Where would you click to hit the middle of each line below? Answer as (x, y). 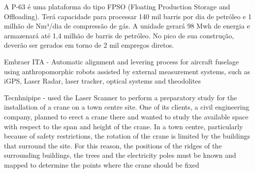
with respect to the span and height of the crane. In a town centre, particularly (124, 126)
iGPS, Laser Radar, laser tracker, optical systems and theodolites (102, 81)
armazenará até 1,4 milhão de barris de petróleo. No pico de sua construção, (119, 35)
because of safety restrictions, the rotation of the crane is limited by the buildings (127, 136)
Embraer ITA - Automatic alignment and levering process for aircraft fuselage (122, 61)
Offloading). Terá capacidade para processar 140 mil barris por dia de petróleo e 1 (128, 16)
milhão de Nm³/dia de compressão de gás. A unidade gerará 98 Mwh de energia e (127, 26)
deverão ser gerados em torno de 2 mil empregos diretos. (89, 45)
